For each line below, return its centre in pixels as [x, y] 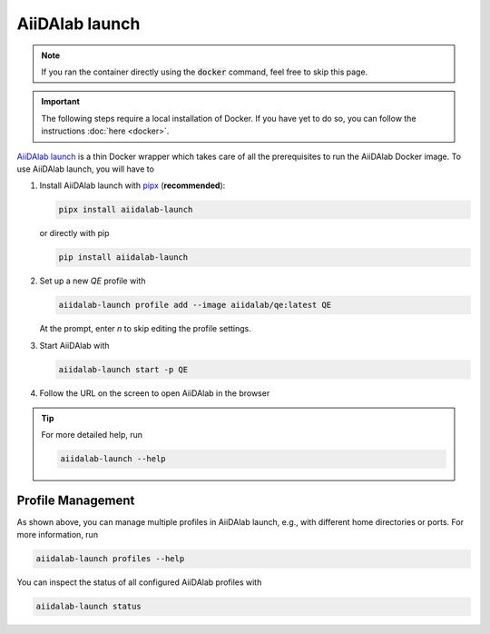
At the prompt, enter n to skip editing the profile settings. [145, 329]
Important [61, 102]
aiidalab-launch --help [113, 459]
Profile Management [76, 500]
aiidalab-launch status [89, 607]
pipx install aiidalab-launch [126, 210]
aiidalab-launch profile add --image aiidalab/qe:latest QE [195, 305]
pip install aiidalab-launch [123, 258]
